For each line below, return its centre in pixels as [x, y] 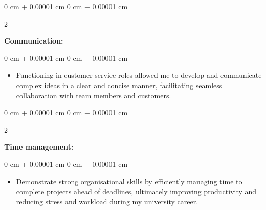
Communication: [34, 41]
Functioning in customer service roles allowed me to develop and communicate [139, 75]
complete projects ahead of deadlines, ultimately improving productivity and [136, 191]
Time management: [39, 147]
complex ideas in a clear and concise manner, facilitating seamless [119, 85]
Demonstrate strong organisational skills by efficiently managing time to [129, 181]
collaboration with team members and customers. [94, 95]
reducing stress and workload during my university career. [107, 201]
